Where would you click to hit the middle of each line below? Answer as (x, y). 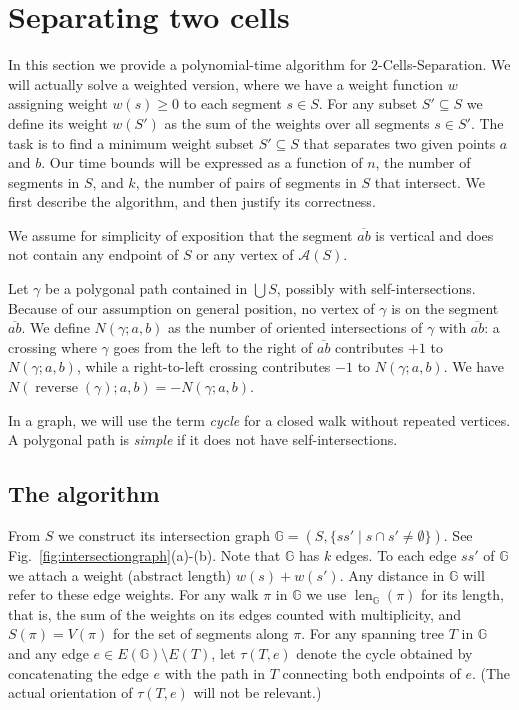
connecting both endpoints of (371, 672)
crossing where (52, 346)
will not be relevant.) (257, 692)
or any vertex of (245, 254)
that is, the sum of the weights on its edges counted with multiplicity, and (235, 613)
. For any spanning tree (372, 633)
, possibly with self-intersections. (376, 288)
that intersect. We (429, 181)
